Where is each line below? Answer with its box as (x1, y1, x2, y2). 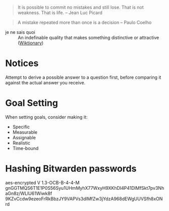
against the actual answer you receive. (5, 79, 86, 85)
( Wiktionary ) (18, 40, 44, 46)
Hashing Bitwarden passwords (5, 163, 137, 175)
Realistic (12, 140, 30, 146)
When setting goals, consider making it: (5, 114, 88, 120)
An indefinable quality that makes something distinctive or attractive (18, 35, 159, 40)
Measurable (12, 129, 38, 135)
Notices (5, 58, 39, 69)
